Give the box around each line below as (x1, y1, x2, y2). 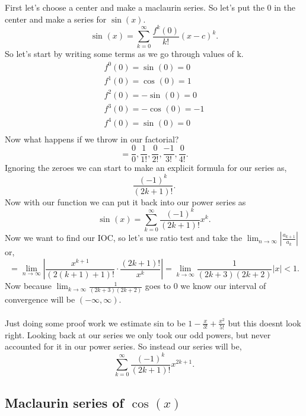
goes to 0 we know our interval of (145, 280, 266, 292)
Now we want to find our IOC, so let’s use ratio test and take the (5, 231, 243, 244)
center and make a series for (5, 12, 107, 25)
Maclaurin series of (5, 393, 124, 411)
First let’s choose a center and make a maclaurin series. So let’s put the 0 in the (5, 1, 295, 13)
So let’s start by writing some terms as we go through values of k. (5, 47, 244, 60)
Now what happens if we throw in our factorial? (5, 132, 179, 145)
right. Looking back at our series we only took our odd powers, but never (5, 328, 271, 341)
